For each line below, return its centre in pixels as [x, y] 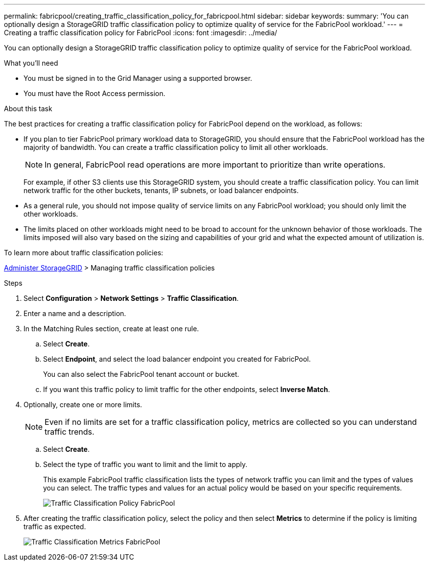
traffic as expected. [55, 527]
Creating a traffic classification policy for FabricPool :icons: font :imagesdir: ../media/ [141, 33]
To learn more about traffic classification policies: [84, 253]
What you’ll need [31, 63]
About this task [28, 109]
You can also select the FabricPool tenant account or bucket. [141, 374]
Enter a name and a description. [75, 313]
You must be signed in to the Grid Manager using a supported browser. [138, 78]
